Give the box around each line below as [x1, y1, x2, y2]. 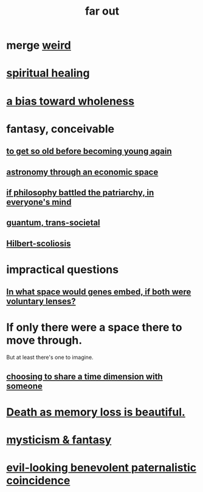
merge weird [6, 38, 72, 52]
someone [6, 381, 43, 391]
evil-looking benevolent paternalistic [6, 461, 197, 475]
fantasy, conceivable [6, 122, 115, 136]
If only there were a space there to [6, 320, 182, 334]
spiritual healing [6, 66, 90, 80]
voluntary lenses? [6, 296, 76, 307]
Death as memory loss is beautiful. [6, 405, 185, 419]
